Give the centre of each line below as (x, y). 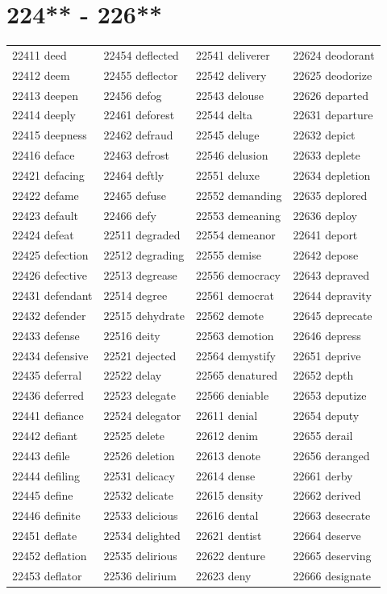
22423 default (46, 215)
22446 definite (46, 515)
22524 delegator (142, 415)
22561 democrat (235, 295)
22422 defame (46, 195)
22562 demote (229, 315)
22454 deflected (141, 54)
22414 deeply (44, 115)
